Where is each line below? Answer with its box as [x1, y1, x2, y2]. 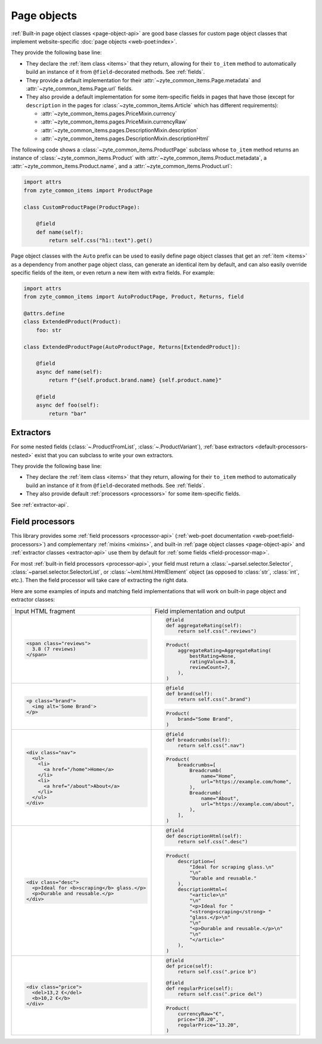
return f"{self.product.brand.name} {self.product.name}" [48, 377, 222, 384]
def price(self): [166, 963, 213, 969]
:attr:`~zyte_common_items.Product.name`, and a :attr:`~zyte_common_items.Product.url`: [11, 163, 233, 170]
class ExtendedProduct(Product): [23, 318, 122, 325]
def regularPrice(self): [166, 985, 234, 992]
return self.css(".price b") [178, 968, 257, 975]
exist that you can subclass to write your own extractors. [34, 451, 174, 459]
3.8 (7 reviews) [32, 646, 76, 652]
